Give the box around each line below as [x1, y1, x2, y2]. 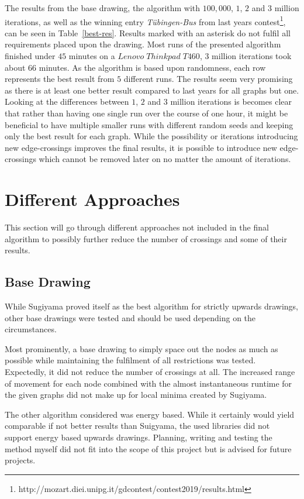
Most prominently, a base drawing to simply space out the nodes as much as [5, 342, 278, 355]
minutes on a [68, 50, 115, 62]
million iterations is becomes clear [170, 95, 292, 108]
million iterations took [212, 50, 292, 62]
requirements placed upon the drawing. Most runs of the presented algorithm [5, 38, 281, 50]
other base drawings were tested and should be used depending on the [5, 311, 256, 324]
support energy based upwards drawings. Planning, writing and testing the [5, 431, 272, 443]
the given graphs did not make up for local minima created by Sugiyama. [5, 388, 267, 401]
